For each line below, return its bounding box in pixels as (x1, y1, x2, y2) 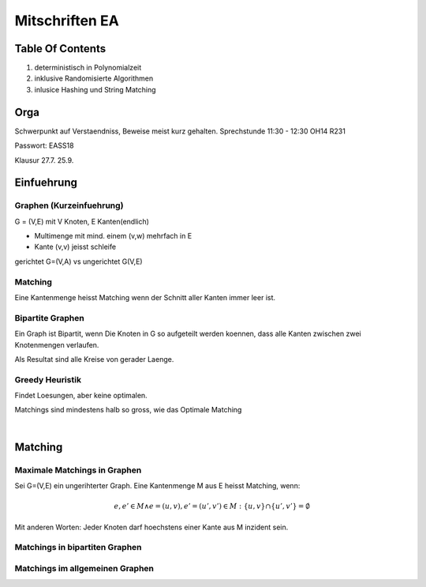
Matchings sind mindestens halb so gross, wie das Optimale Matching (14, 405, 242, 415)
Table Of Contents (14, 42, 106, 55)
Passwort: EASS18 (14, 141, 74, 150)
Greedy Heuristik (14, 374, 82, 385)
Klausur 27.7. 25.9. (14, 155, 74, 165)
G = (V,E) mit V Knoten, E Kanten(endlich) (14, 216, 150, 226)
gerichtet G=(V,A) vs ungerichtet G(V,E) (14, 257, 143, 266)
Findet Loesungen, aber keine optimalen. (14, 391, 148, 401)
